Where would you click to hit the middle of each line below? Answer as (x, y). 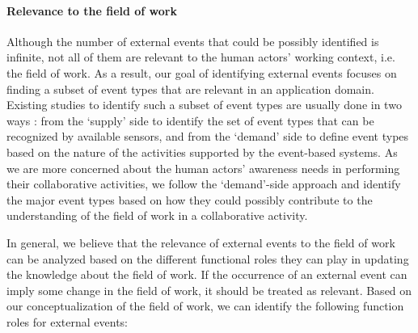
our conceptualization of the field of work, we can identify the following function (205, 306)
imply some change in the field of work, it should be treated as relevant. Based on (209, 290)
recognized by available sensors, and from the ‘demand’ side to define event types (208, 136)
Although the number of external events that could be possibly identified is (193, 41)
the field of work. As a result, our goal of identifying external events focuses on (202, 72)
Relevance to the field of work (92, 10)
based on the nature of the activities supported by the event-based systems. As (202, 152)
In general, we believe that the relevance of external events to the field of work (201, 242)
